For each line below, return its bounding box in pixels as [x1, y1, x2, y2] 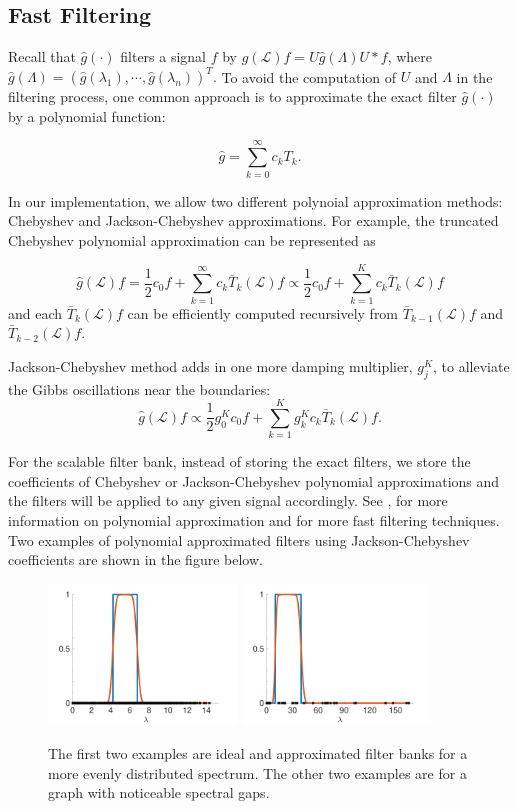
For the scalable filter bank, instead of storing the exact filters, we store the [8, 451, 471, 472]
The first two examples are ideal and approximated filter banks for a [48, 742, 468, 763]
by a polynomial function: [8, 105, 166, 126]
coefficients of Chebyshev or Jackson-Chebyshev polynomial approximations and [8, 470, 500, 491]
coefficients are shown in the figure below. [8, 549, 263, 570]
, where [387, 46, 433, 67]
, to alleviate [433, 355, 510, 376]
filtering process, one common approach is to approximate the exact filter [8, 86, 457, 107]
